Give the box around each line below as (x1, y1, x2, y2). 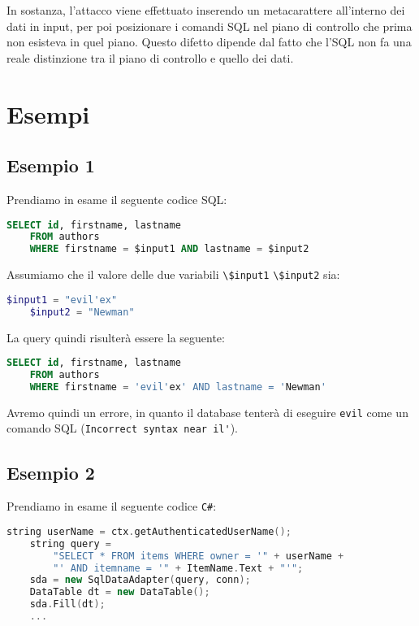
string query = (29, 537, 111, 550)
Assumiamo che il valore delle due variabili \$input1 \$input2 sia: (6, 266, 340, 283)
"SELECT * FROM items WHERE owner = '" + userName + (53, 550, 344, 562)
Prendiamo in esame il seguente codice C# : (6, 498, 217, 515)
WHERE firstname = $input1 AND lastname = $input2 (29, 243, 309, 255)
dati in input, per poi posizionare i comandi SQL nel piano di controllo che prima (6, 17, 413, 34)
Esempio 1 (6, 153, 95, 178)
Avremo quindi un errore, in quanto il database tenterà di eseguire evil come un (6, 403, 408, 420)
